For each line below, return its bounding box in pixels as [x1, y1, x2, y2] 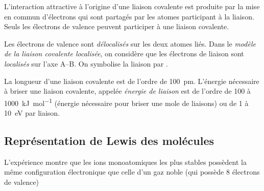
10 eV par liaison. [4, 108, 60, 118]
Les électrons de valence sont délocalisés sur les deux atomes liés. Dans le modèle [4, 38, 256, 49]
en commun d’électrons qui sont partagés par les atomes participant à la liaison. [4, 11, 254, 22]
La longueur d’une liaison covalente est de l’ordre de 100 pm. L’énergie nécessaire [4, 75, 259, 86]
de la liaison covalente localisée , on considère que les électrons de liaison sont [4, 48, 244, 59]
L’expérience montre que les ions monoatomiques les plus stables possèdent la [4, 156, 247, 167]
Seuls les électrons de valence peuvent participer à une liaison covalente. [4, 21, 229, 32]
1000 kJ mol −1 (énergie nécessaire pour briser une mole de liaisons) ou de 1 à [4, 96, 249, 108]
